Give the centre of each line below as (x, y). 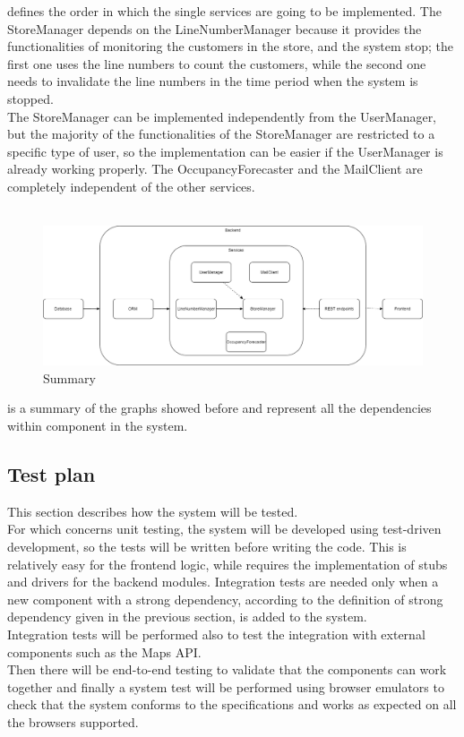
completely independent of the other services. (131, 186)
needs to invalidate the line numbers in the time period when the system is (213, 81)
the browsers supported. (73, 721)
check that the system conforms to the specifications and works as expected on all (232, 704)
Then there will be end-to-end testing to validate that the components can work (227, 669)
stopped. (30, 98)
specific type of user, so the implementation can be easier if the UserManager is (225, 151)
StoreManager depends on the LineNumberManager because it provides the (215, 28)
